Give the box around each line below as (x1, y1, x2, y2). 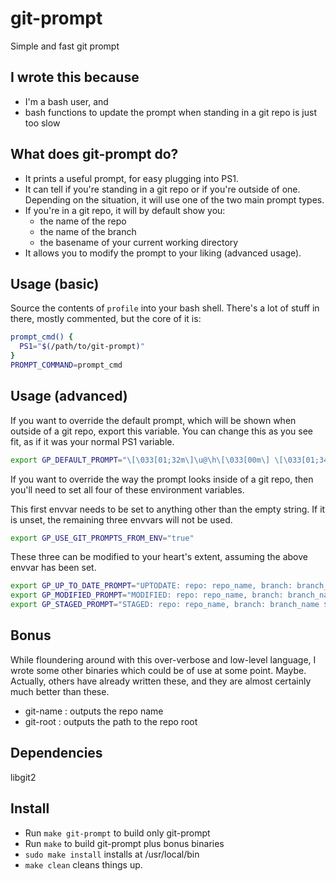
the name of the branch (39, 225, 137, 237)
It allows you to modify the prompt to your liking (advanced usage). (24, 247, 302, 259)
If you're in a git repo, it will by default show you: (24, 204, 226, 216)
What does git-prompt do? (10, 146, 179, 163)
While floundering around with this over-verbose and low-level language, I (10, 653, 317, 666)
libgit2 (10, 771, 37, 783)
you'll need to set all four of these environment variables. (10, 483, 245, 496)
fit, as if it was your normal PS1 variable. (10, 435, 175, 447)
